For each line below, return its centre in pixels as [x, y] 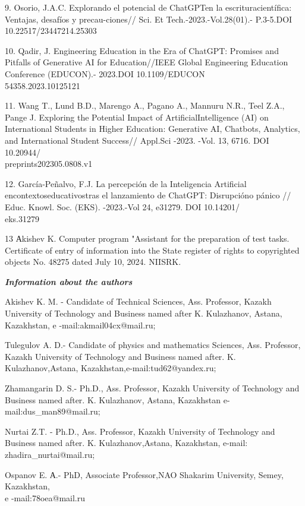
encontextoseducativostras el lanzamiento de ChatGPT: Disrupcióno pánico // [148, 195]
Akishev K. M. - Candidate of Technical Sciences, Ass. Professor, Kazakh [138, 301]
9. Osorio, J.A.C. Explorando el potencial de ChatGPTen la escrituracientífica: [148, 7]
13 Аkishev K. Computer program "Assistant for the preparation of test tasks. [147, 238]
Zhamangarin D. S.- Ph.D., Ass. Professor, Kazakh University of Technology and [152, 388]
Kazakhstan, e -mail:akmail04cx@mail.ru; [80, 325]
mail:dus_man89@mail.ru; [53, 411]
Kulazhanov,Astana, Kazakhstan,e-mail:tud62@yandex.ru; [111, 368]
